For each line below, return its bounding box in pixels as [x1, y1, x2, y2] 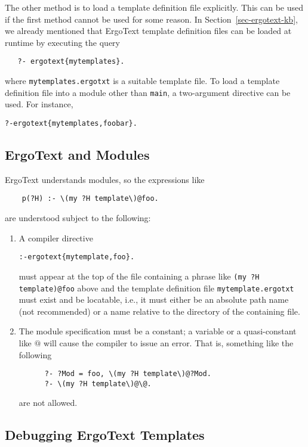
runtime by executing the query [5, 36, 120, 48]
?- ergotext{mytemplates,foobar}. [5, 119, 137, 128]
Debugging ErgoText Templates [5, 426, 205, 444]
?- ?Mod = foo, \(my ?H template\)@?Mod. [44, 370, 211, 378]
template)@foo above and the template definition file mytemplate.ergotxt [19, 281, 294, 294]
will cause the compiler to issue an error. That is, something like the [44, 336, 294, 349]
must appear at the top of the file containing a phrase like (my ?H [19, 269, 260, 282]
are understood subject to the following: [5, 212, 151, 224]
